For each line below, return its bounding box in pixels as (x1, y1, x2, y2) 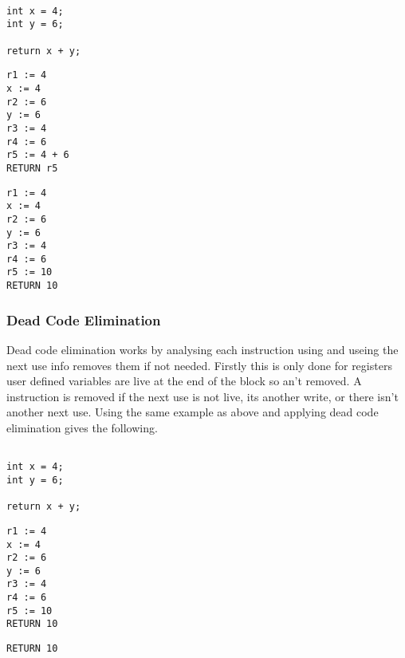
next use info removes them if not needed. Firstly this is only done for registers (6, 357, 392, 373)
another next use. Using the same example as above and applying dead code (6, 404, 379, 420)
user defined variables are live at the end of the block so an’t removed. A (6, 372, 362, 389)
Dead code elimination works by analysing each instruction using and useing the (6, 341, 399, 357)
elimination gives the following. (6, 419, 158, 435)
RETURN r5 (6, 162, 58, 174)
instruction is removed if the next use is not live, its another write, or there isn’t (6, 388, 399, 404)
